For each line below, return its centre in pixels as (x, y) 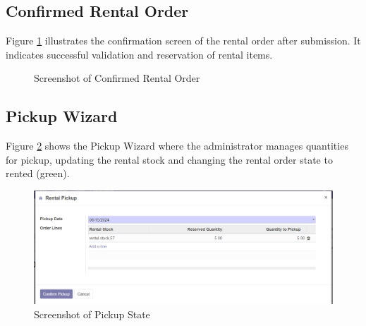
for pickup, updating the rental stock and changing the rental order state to (169, 159)
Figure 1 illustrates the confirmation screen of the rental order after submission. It (183, 41)
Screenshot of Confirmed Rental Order (117, 78)
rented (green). (38, 173)
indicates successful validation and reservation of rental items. (139, 54)
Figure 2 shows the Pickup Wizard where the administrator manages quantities (177, 146)
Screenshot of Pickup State (92, 314)
